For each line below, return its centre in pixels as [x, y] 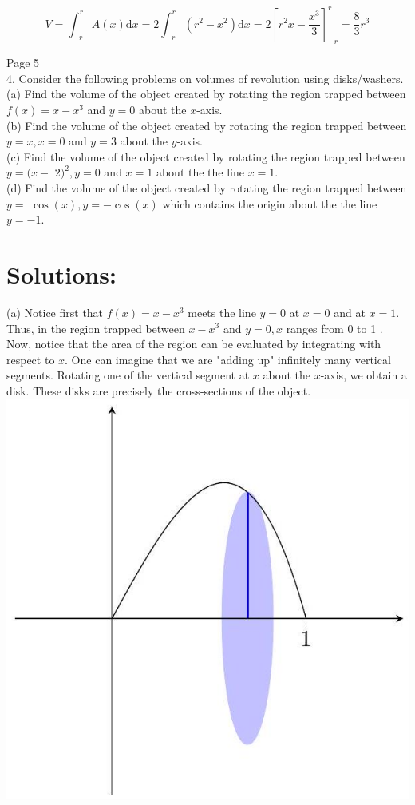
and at [350, 312]
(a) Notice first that [55, 312]
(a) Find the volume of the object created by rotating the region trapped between [206, 94]
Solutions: [61, 274]
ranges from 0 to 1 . [334, 328]
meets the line [222, 312]
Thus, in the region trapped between [96, 328]
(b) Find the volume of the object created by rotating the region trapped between [207, 125]
